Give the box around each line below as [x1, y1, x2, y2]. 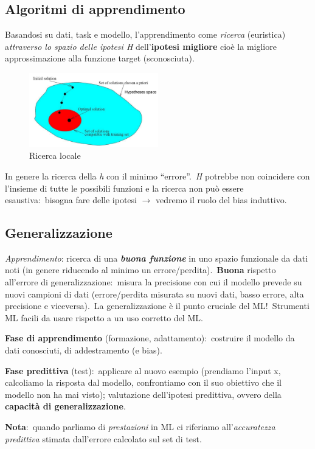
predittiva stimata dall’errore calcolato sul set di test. [5, 432, 202, 445]
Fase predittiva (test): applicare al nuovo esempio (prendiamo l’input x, [5, 364, 281, 377]
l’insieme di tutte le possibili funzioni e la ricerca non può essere [5, 181, 244, 194]
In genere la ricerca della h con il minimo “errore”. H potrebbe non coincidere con [5, 169, 310, 182]
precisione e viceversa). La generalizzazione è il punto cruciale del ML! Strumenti [5, 299, 310, 312]
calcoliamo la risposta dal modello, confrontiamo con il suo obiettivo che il [5, 376, 282, 389]
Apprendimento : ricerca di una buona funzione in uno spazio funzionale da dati [5, 251, 308, 264]
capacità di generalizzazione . [5, 400, 126, 412]
